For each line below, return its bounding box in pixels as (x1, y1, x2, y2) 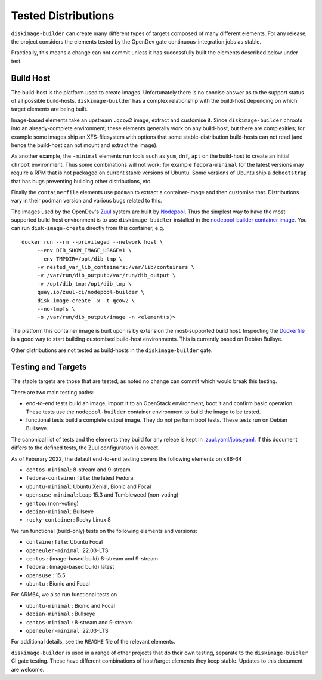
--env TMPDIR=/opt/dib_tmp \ (37, 255, 122, 262)
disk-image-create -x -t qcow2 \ (37, 297, 135, 304)
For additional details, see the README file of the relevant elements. (11, 638, 175, 645)
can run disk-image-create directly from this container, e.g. (11, 225, 165, 232)
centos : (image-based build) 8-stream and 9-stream (26, 555, 158, 562)
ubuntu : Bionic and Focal (26, 580, 91, 587)
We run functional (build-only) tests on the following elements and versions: (11, 527, 198, 534)
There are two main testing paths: (11, 388, 94, 396)
